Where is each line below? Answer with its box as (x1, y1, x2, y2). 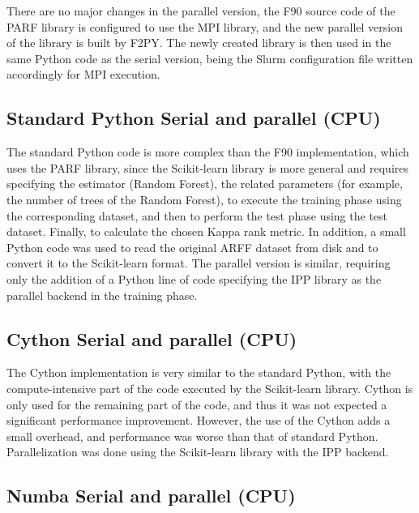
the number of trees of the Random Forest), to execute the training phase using (6, 190, 402, 207)
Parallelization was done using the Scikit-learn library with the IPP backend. (6, 443, 389, 460)
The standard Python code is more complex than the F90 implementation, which (6, 143, 409, 160)
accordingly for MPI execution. (6, 66, 160, 83)
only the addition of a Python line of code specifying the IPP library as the (6, 270, 382, 287)
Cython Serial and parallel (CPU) (6, 326, 297, 351)
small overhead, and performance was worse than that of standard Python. (6, 427, 378, 444)
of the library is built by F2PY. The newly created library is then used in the (6, 34, 391, 51)
